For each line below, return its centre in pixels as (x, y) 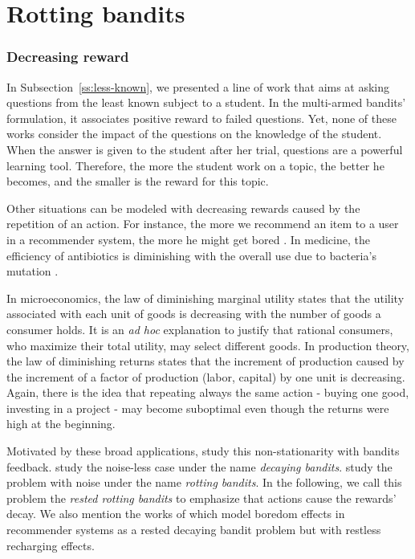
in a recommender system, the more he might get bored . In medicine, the (188, 239)
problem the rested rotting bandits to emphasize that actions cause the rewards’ (201, 498)
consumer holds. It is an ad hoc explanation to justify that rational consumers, (200, 329)
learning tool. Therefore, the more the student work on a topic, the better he (195, 165)
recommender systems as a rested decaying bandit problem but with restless (194, 530)
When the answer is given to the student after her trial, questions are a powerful (205, 149)
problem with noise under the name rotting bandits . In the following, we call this (204, 482)
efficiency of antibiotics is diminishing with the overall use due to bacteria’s (191, 255)
